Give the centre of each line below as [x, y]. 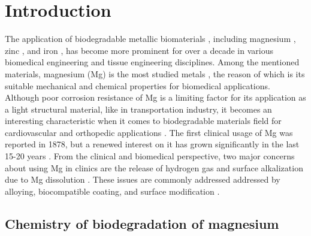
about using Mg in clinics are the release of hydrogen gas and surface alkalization [154, 167]
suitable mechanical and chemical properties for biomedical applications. [138, 85]
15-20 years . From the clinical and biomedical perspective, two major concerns [150, 156]
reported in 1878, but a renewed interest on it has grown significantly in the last [152, 144]
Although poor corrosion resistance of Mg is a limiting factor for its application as [155, 97]
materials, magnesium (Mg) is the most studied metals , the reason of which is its [155, 73]
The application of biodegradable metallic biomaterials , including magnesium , [150, 39]
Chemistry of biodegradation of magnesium [142, 223]
